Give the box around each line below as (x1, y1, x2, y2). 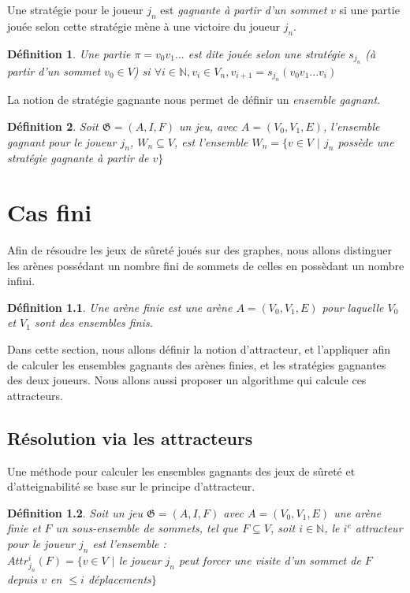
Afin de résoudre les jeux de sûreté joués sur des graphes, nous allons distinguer (7, 242, 392, 258)
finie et (7, 520, 41, 536)
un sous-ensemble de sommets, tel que (55, 520, 239, 536)
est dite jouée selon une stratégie (188, 45, 345, 61)
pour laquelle (322, 298, 384, 315)
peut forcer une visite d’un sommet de (179, 551, 361, 568)
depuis (7, 570, 38, 587)
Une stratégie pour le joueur (7, 2, 143, 17)
